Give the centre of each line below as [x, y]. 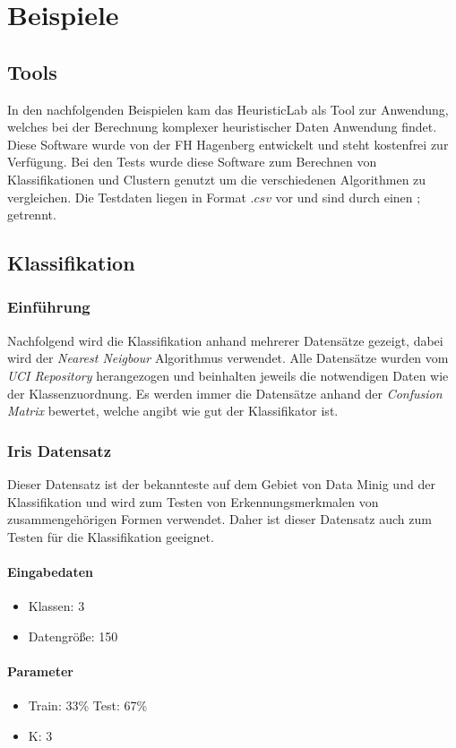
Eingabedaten [50, 571]
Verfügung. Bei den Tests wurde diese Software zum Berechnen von [192, 162]
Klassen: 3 [56, 606]
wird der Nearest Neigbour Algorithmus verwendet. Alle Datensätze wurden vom [228, 358]
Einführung [49, 307]
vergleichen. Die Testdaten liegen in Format [127, 197]
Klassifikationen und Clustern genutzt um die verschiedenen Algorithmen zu [217, 179]
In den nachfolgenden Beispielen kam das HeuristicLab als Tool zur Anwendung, [228, 109]
